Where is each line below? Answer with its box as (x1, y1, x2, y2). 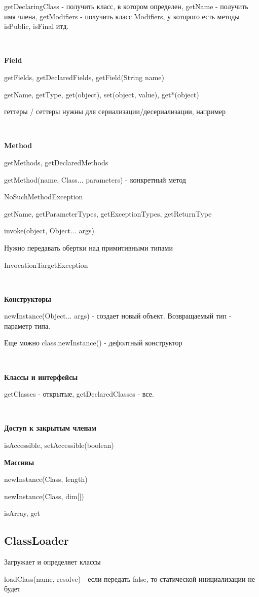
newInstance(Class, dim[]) (4, 490, 84, 501)
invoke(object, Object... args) (4, 225, 94, 236)
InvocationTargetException (4, 259, 88, 270)
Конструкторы (4, 293, 51, 304)
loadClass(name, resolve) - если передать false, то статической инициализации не (4, 573, 255, 584)
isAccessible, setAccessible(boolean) (4, 440, 114, 450)
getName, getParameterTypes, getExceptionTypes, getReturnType (4, 208, 212, 219)
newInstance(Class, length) (4, 474, 88, 484)
